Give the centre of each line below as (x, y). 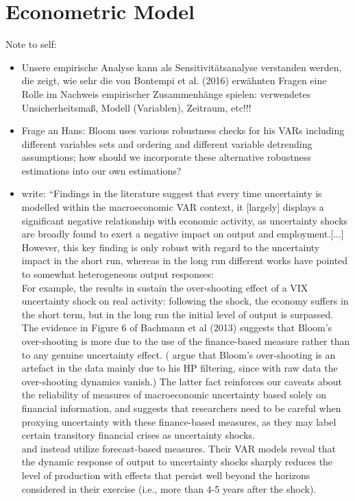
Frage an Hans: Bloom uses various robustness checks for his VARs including (183, 130)
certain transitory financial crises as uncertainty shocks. (138, 435)
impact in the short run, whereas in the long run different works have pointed (185, 260)
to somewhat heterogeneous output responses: (118, 274)
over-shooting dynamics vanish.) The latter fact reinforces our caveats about (182, 381)
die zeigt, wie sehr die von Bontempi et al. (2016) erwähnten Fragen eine (174, 80)
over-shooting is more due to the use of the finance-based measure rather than (186, 341)
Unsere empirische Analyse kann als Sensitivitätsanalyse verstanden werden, (182, 67)
